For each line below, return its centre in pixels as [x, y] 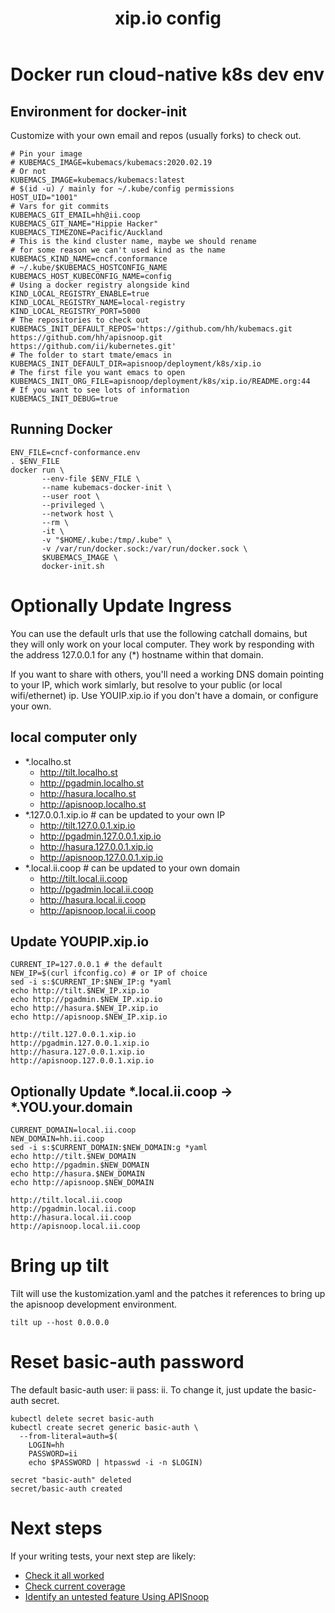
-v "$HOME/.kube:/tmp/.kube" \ [106, 540]
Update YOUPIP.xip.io [80, 941]
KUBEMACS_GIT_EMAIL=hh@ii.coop [75, 215]
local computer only [74, 737]
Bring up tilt [60, 1266]
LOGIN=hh [46, 1445]
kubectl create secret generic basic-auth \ [104, 1428]
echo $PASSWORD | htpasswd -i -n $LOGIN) [115, 1463]
